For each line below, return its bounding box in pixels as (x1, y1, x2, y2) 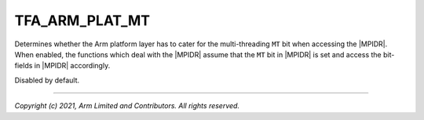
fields (14, 61, 33, 71)
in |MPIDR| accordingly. (34, 61, 111, 71)
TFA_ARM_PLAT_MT (14, 12, 151, 29)
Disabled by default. (14, 75, 80, 85)
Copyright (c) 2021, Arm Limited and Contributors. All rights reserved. (14, 101, 239, 111)
